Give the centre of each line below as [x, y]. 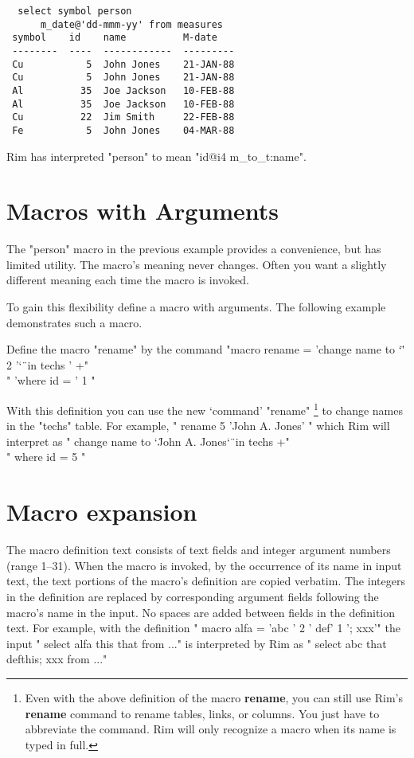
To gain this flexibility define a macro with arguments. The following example [196, 307]
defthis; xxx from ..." [57, 659]
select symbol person [75, 11]
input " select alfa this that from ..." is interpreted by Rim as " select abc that [197, 643]
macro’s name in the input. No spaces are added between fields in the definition [201, 612]
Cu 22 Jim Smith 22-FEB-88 [123, 117]
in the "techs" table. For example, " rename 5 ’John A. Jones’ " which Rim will [198, 426]
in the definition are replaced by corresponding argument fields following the [193, 596]
